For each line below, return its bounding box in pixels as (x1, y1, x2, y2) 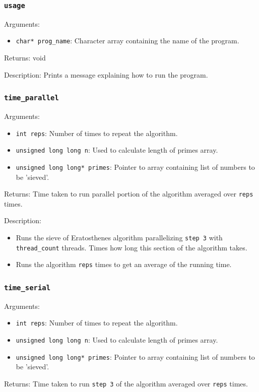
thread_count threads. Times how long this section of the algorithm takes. (16, 242, 247, 252)
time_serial (4, 283, 51, 292)
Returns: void (4, 52, 46, 63)
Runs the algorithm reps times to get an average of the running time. (16, 259, 232, 270)
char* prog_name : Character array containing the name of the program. (16, 35, 239, 46)
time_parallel (4, 94, 59, 102)
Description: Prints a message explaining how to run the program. (4, 69, 208, 80)
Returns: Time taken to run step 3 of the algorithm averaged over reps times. (4, 378, 248, 388)
